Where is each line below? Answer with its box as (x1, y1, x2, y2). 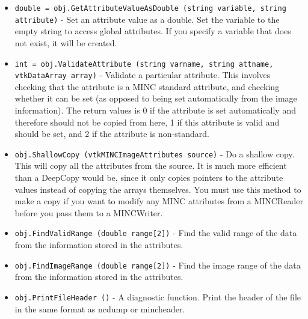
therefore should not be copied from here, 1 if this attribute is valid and (14, 115, 280, 128)
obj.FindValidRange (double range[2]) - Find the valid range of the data (14, 226, 297, 239)
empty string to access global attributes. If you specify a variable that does (14, 25, 291, 37)
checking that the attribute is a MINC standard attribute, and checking (14, 80, 280, 93)
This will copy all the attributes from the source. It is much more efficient (14, 159, 287, 172)
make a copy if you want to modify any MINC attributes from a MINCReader (14, 195, 303, 207)
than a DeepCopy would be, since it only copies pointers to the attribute (14, 171, 283, 184)
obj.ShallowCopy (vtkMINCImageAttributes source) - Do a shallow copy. (14, 147, 295, 160)
